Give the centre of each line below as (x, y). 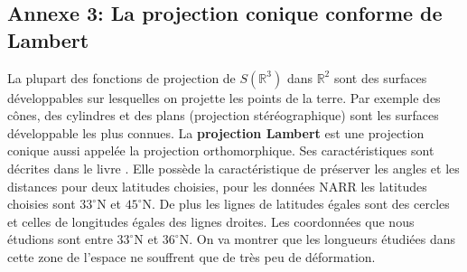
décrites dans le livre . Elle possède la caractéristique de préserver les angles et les (233, 168)
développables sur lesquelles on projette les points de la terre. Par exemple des (224, 97)
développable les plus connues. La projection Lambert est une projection (216, 132)
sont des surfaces (380, 77)
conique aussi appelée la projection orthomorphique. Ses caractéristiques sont (221, 150)
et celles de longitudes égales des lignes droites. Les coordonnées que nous (211, 221)
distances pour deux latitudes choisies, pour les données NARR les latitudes (217, 186)
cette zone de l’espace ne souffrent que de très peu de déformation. (191, 256)
